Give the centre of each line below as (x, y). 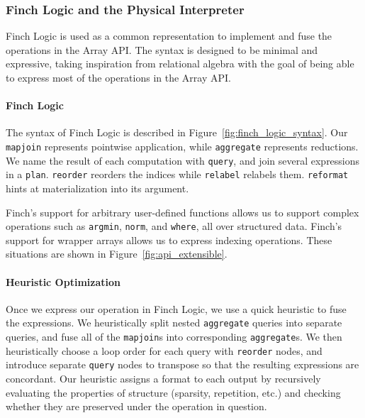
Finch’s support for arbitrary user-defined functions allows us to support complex (182, 212)
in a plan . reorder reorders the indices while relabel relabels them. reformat (177, 174)
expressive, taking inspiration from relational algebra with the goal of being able (180, 64)
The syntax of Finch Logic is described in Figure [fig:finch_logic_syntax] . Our (177, 132)
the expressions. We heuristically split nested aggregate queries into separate (174, 323)
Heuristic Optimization (63, 281)
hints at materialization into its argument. (97, 188)
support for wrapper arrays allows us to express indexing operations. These (169, 240)
